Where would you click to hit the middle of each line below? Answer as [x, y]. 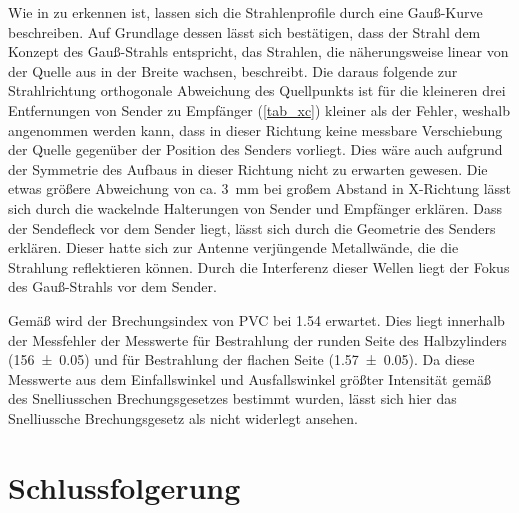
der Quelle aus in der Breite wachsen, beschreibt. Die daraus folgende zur [233, 70]
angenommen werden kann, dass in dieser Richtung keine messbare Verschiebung [255, 129]
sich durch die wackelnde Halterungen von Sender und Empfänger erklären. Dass [255, 207]
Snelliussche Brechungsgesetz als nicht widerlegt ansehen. [183, 417]
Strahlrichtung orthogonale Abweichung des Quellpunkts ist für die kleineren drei [257, 90]
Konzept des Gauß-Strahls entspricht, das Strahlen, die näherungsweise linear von [258, 51]
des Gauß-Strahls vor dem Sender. [112, 286]
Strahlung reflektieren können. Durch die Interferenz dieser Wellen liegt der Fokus [259, 266]
